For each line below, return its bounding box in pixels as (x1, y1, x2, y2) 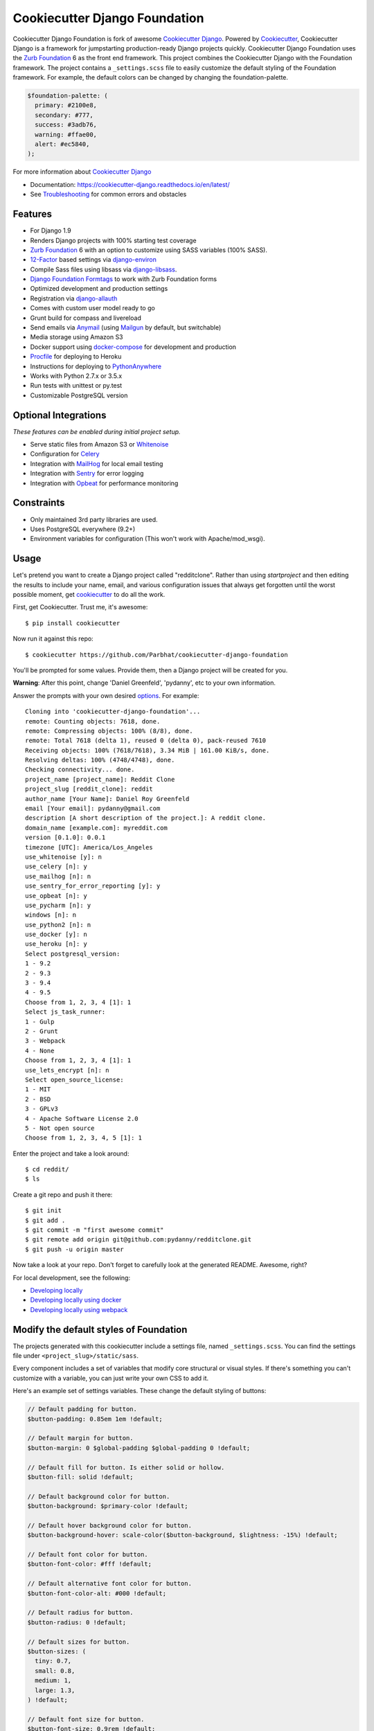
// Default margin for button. (27, 1434, 134, 1442)
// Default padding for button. (27, 1406, 138, 1413)
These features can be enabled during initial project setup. (12, 427, 181, 436)
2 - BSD (25, 1095, 51, 1103)
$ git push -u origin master (25, 1245, 124, 1253)
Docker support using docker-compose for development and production (30, 343, 237, 351)
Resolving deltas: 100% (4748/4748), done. (25, 756, 175, 764)
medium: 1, (35, 1676, 72, 1685)
